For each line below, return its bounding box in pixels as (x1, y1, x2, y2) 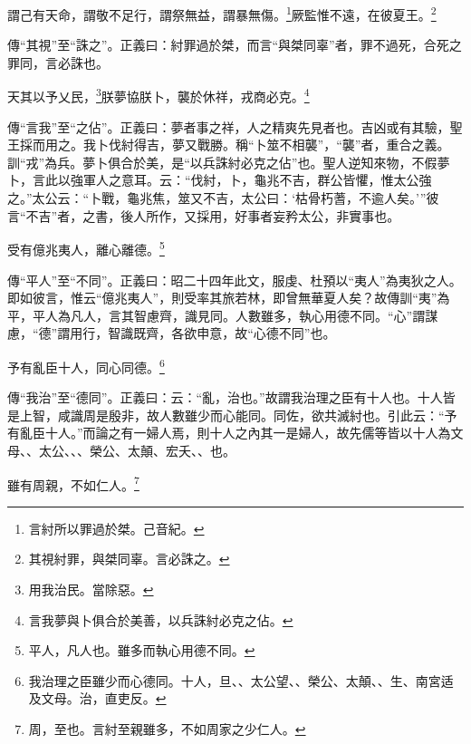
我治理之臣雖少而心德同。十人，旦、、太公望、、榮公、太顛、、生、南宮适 (28, 671, 454, 690)
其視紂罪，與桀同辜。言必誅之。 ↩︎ (28, 549, 230, 568)
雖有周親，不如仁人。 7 (7, 472, 139, 494)
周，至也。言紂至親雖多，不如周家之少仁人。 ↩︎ (28, 719, 306, 738)
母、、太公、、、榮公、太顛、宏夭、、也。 (7, 440, 235, 459)
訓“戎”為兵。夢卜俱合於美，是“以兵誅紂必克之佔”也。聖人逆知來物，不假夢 (7, 152, 450, 171)
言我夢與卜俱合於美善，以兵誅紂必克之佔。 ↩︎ (28, 610, 293, 629)
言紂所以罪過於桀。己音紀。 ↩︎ (28, 518, 205, 537)
